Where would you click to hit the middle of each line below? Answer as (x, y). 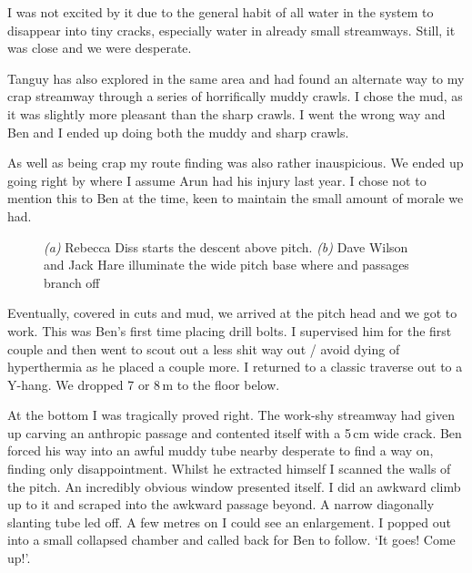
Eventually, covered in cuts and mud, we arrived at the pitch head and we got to (232, 313)
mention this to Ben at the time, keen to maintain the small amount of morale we (236, 198)
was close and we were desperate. (100, 48)
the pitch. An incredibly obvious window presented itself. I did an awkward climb (234, 486)
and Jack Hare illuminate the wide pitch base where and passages (226, 265)
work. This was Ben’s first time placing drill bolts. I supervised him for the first (230, 330)
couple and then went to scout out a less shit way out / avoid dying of (204, 348)
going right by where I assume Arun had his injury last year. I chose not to (217, 180)
